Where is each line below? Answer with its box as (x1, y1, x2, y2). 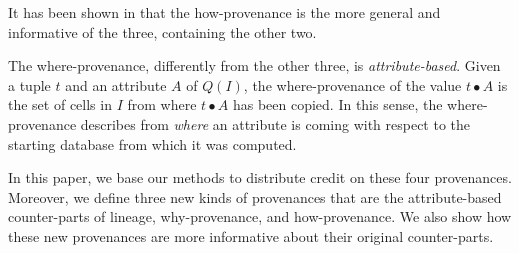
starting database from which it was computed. (8, 133, 297, 154)
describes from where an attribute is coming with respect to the (80, 113, 471, 134)
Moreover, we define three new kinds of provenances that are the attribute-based (8, 186, 502, 207)
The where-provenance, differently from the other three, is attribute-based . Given (8, 55, 501, 76)
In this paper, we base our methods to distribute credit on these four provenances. (8, 167, 512, 188)
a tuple (8, 74, 51, 95)
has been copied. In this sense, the (232, 94, 443, 115)
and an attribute (65, 74, 167, 95)
